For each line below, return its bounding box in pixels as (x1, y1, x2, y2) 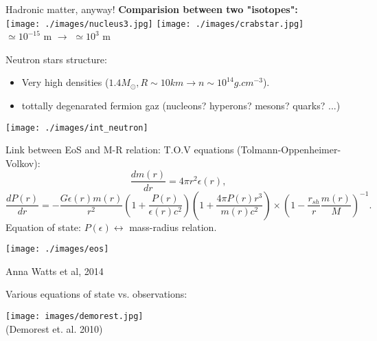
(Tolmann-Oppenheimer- (237, 142, 341, 157)
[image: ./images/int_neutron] (5, 122, 148, 133)
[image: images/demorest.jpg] (5, 311, 144, 321)
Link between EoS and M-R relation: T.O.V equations (5, 142, 234, 157)
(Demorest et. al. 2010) (5, 321, 103, 335)
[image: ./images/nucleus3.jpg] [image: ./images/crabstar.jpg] (5, 19, 304, 29)
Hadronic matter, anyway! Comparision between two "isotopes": (5, 2, 298, 16)
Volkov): (5, 155, 41, 170)
